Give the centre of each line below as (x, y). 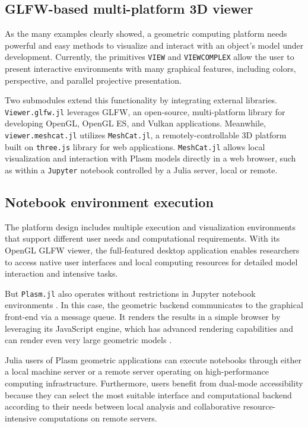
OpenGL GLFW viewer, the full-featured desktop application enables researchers (152, 250)
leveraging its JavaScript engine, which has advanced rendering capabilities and (149, 328)
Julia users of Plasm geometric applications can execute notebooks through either (153, 359)
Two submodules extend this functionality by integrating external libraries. (141, 100)
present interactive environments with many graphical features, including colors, (150, 69)
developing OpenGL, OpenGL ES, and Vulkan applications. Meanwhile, (136, 123)
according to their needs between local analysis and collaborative (123, 406)
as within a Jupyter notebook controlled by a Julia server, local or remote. (141, 169)
